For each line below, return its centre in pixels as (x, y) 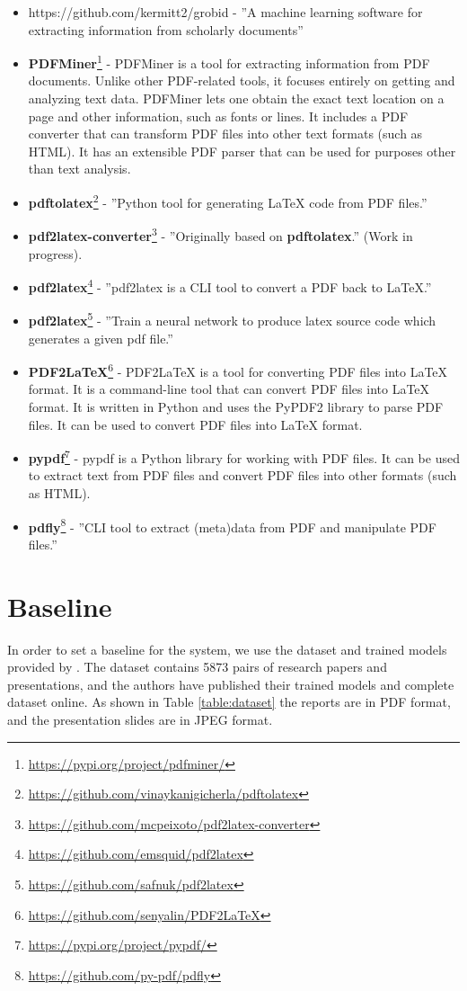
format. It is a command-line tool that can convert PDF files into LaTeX (229, 389)
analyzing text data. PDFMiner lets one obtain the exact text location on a (236, 98)
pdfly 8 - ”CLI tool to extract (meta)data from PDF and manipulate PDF (232, 525)
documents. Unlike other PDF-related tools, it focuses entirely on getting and (242, 80)
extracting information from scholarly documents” (166, 29)
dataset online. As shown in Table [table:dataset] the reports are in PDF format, (229, 702)
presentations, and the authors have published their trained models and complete (231, 684)
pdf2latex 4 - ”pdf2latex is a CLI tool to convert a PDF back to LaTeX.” (230, 286)
